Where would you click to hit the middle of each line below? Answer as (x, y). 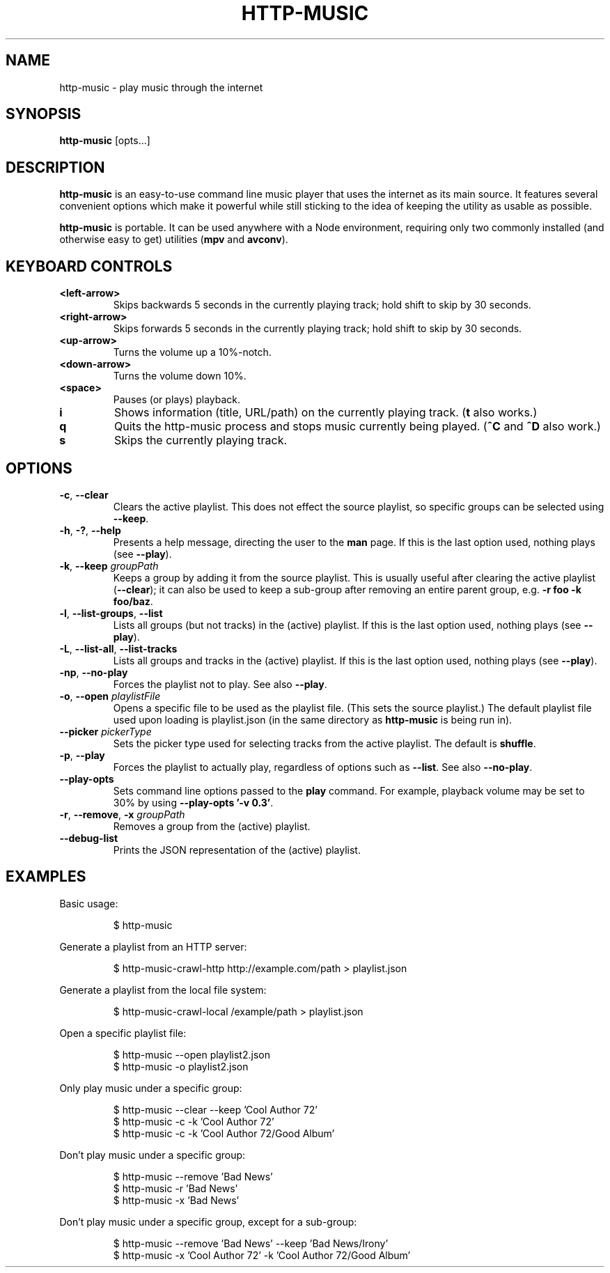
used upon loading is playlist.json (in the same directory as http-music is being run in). (313, 719)
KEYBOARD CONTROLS (89, 266)
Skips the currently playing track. (201, 440)
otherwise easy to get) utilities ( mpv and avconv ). (174, 240)
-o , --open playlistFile (110, 696)
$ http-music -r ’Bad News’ (175, 1188)
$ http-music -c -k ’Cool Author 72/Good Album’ (224, 1133)
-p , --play (82, 755)
